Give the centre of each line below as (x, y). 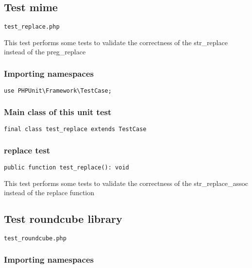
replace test (27, 150)
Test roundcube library (63, 219)
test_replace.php (32, 27)
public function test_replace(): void (67, 168)
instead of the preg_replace (45, 52)
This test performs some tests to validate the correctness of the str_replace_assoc (126, 183)
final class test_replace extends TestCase (75, 129)
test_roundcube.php (35, 239)
